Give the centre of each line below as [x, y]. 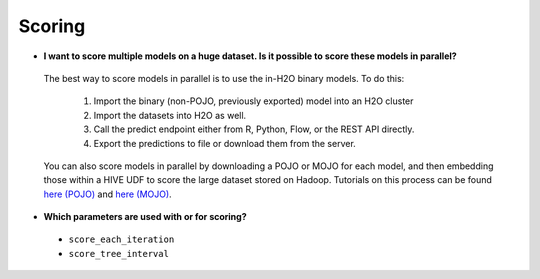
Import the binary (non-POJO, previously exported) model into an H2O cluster [253, 101]
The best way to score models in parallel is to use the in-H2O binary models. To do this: [224, 78]
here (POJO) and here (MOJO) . [107, 194]
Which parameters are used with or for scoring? [145, 217]
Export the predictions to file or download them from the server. [225, 143]
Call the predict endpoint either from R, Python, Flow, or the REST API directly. [254, 129]
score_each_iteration [121, 239]
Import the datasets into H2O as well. [170, 115]
